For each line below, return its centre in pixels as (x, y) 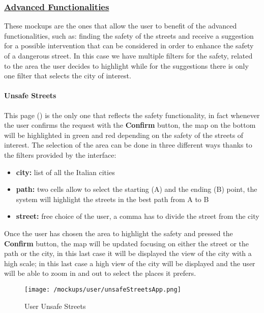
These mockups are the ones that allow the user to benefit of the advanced (121, 26)
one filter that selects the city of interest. (68, 76)
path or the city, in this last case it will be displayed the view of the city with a (128, 253)
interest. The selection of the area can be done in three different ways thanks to (128, 145)
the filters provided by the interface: (60, 154)
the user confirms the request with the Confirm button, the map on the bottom (130, 125)
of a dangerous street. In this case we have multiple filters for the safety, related (128, 55)
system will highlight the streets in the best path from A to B (112, 199)
